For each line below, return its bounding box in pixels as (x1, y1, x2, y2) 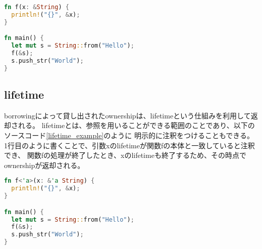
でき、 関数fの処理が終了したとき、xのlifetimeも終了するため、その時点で (4, 150, 246, 160)
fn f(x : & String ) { (4, 4, 69, 11)
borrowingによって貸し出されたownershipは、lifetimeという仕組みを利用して (4, 110, 251, 120)
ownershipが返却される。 (4, 159, 85, 170)
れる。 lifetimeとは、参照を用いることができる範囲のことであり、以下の (18, 120, 255, 131)
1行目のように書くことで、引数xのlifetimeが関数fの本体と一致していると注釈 (4, 140, 255, 150)
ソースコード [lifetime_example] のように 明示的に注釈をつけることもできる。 (4, 130, 254, 141)
